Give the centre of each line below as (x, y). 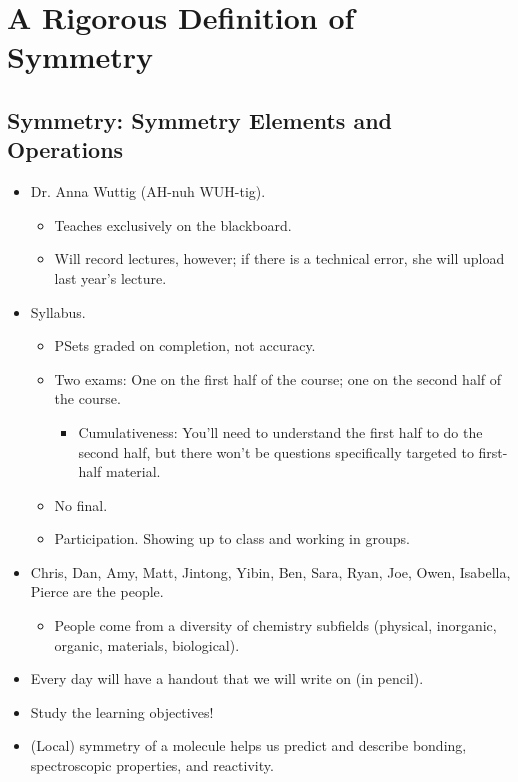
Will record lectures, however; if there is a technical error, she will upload (279, 258)
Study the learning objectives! (122, 711)
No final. (81, 504)
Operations (65, 149)
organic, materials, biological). (147, 644)
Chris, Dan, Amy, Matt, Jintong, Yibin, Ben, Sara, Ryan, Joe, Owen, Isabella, (270, 571)
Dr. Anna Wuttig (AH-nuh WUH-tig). (148, 191)
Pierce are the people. (97, 591)
